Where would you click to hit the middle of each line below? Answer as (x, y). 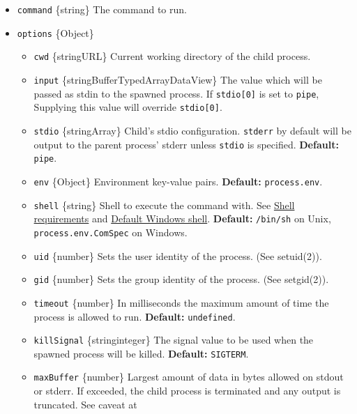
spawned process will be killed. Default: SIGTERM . (141, 353)
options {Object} (55, 32)
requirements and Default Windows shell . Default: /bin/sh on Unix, (182, 219)
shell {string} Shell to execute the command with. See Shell (164, 205)
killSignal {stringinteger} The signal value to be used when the (174, 340)
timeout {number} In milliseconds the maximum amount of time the (181, 302)
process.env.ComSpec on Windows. (111, 232)
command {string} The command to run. (102, 9)
